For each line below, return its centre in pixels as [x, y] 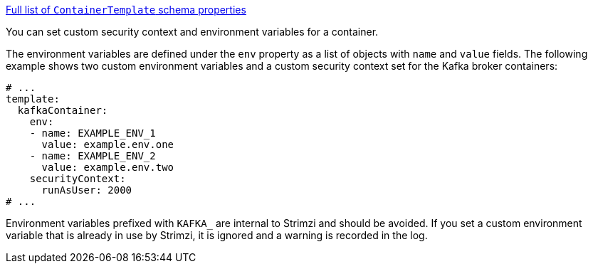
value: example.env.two [108, 167]
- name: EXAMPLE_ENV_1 [93, 133]
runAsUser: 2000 [87, 190]
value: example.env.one [108, 144]
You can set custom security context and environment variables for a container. [192, 32]
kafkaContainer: [63, 110]
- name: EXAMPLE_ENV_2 [93, 156]
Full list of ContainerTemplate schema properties [126, 10]
